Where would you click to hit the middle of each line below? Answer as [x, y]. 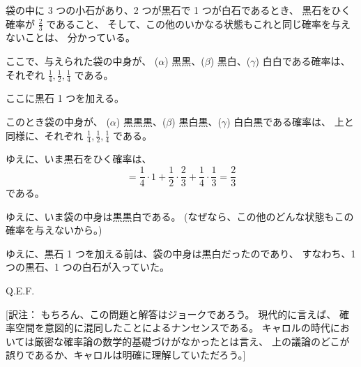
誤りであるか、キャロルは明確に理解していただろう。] [126, 355]
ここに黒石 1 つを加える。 [65, 98]
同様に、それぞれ [45, 135]
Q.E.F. [20, 291]
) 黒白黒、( [197, 122]
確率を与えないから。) [54, 230]
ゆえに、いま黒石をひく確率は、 [79, 159]
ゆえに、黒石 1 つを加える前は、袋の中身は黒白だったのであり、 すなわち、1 [181, 253]
